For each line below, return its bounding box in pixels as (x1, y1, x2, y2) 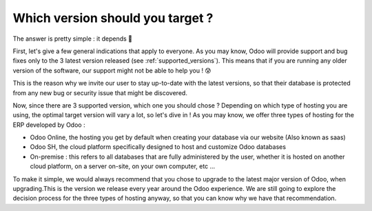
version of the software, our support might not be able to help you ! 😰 (12, 66, 211, 74)
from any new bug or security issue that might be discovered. (12, 88, 187, 97)
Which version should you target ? (12, 10, 214, 26)
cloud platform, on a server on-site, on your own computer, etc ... (30, 162, 216, 170)
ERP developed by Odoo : (12, 121, 85, 129)
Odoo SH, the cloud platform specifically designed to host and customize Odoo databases (30, 143, 286, 151)
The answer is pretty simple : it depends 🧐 (12, 34, 133, 43)
